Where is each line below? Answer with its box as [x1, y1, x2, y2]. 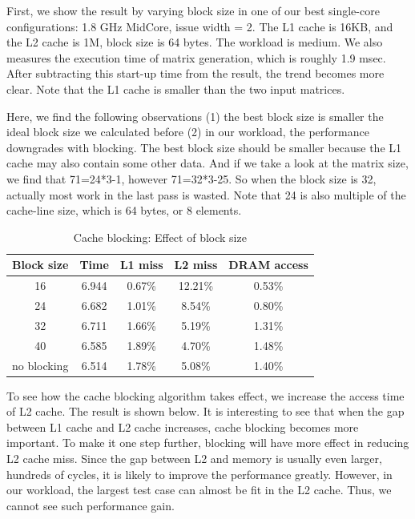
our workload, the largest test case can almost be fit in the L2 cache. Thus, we [6, 481, 392, 498]
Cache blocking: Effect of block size [73, 228, 247, 245]
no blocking [12, 356, 69, 373]
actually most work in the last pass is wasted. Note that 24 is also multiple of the [6, 186, 406, 203]
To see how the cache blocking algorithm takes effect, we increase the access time [6, 387, 405, 404]
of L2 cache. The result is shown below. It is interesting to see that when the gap [6, 403, 405, 420]
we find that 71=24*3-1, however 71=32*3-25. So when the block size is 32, [6, 170, 377, 187]
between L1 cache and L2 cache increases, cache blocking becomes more [6, 418, 359, 435]
